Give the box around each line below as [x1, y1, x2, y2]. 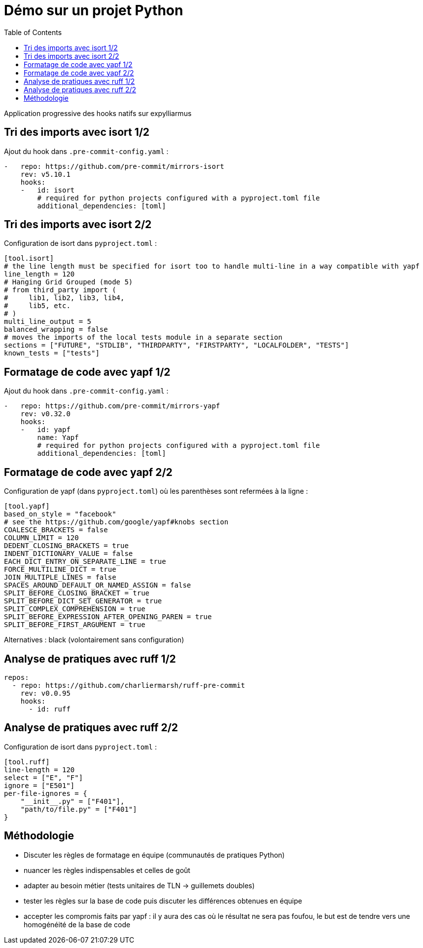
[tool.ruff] [4, 757, 50, 766]
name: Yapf [37, 434, 79, 442]
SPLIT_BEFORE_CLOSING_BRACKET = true [4, 589, 150, 597]
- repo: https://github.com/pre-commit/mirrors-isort [4, 162, 224, 170]
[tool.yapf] [4, 502, 50, 511]
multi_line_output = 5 [4, 317, 92, 326]
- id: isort [20, 186, 75, 194]
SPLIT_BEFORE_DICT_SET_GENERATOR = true [4, 597, 162, 605]
